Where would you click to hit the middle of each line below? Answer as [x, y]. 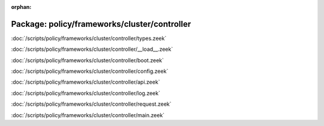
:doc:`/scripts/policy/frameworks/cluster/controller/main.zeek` [88, 115]
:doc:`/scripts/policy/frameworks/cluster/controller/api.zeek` [85, 82]
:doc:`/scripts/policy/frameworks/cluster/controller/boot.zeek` [88, 60]
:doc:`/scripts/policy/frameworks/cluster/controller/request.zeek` [91, 104]
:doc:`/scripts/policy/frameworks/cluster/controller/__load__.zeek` [92, 49]
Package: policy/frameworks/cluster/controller [101, 24]
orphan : [21, 7]
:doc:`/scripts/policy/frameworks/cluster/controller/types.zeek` [89, 38]
